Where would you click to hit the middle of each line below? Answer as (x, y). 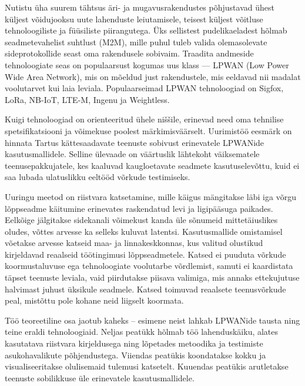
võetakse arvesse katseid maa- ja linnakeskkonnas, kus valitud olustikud (134, 243)
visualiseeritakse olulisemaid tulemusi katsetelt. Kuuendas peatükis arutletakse (147, 366)
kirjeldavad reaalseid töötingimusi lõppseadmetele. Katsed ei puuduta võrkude (145, 254)
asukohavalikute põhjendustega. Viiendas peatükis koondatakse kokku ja (135, 355)
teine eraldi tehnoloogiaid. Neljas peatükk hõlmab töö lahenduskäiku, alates (142, 332)
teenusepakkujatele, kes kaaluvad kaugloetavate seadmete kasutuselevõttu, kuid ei (152, 165)
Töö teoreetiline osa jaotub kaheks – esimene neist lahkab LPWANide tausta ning (152, 320)
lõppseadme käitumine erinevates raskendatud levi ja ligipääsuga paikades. (139, 208)
